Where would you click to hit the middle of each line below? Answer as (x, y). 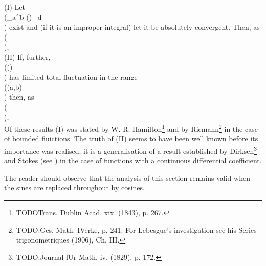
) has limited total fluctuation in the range (71, 77)
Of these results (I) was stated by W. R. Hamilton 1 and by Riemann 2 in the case (131, 128)
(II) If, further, (27, 56)
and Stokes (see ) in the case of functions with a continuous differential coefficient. (133, 161)
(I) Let (15, 7)
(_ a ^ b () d (23, 17)
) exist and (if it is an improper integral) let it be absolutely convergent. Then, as (132, 27)
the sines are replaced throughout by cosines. (74, 188)
